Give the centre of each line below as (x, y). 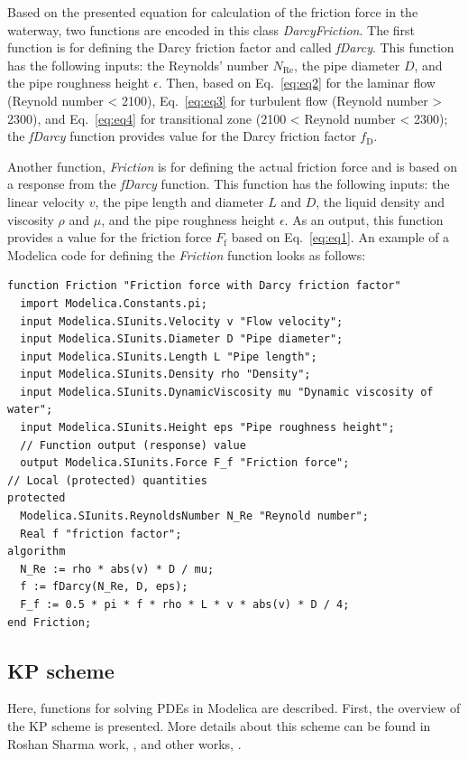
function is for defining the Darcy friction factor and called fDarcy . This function (231, 47)
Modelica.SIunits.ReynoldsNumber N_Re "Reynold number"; (194, 516)
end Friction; (50, 622)
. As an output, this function (364, 219)
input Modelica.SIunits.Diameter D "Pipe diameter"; (182, 339)
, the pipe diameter (347, 65)
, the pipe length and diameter (179, 201)
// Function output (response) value (133, 445)
